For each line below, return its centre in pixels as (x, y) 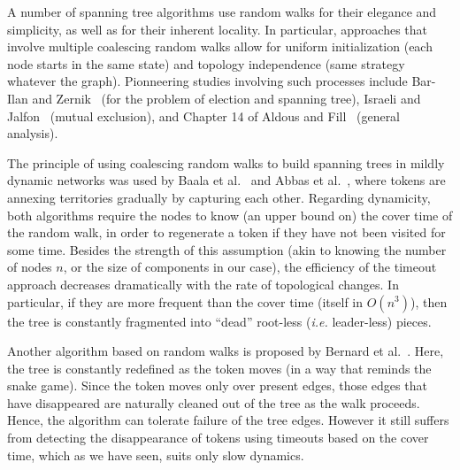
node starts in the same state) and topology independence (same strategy (206, 63)
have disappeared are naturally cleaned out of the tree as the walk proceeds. (214, 402)
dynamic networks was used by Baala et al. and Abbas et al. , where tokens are (226, 180)
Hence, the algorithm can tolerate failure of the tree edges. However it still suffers (228, 420)
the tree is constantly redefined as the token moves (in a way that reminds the (219, 368)
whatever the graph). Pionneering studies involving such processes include (207, 81)
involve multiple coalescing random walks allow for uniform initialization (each (220, 46)
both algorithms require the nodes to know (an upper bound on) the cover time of (230, 215)
